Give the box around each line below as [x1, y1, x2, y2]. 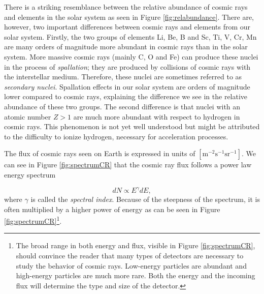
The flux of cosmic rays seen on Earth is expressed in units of [4, 148, 195, 159]
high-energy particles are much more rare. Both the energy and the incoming [16, 270, 255, 281]
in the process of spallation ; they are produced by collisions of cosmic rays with [4, 61, 251, 72]
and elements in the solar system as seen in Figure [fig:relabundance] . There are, [4, 11, 254, 22]
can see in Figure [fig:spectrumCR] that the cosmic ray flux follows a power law [4, 159, 252, 170]
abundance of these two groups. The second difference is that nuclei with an [4, 101, 241, 111]
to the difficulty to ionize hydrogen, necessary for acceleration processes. [4, 131, 228, 141]
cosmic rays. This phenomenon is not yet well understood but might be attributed [4, 121, 260, 132]
